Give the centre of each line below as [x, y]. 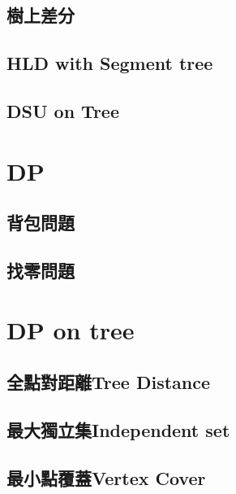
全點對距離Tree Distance [109, 382]
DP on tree [71, 330]
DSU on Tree [63, 110]
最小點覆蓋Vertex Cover [106, 477]
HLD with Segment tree [110, 63]
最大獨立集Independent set [118, 429]
